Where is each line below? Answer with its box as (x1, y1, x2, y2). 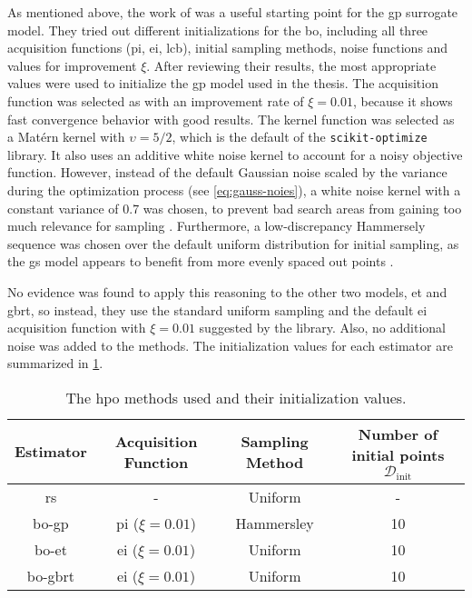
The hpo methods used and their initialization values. (65, 386, 407, 408)
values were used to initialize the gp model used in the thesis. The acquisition (7, 74, 438, 93)
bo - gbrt (26, 564, 74, 586)
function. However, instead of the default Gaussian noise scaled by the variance (7, 163, 447, 182)
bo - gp (33, 512, 69, 533)
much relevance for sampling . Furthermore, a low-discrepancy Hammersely (7, 216, 426, 235)
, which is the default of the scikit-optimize (172, 127, 428, 146)
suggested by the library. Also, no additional (199, 318, 447, 337)
